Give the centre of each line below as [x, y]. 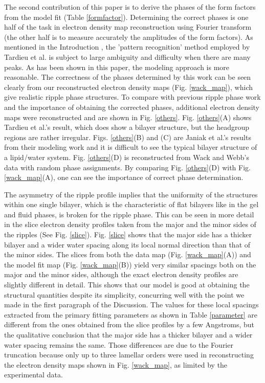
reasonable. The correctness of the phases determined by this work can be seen [128, 77]
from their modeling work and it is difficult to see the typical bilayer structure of [131, 147]
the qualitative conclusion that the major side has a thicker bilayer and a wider [128, 334]
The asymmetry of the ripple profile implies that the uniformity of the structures [131, 194]
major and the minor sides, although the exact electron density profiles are [121, 274]
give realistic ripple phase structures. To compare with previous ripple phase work [132, 97]
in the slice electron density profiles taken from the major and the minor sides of [130, 224]
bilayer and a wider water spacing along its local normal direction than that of [127, 244]
